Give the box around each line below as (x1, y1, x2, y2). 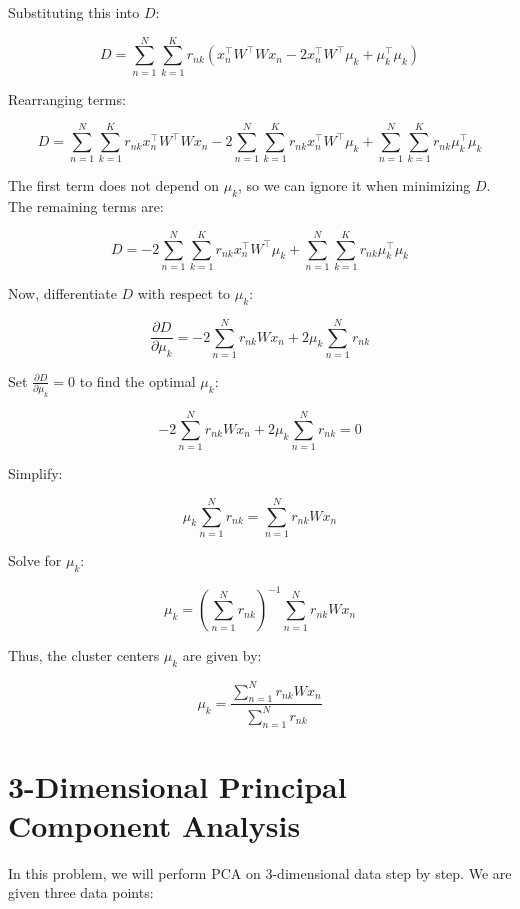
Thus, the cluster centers (8, 645, 160, 666)
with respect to (137, 282, 231, 303)
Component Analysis (8, 804, 301, 845)
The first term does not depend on (8, 175, 220, 196)
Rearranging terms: (8, 88, 126, 109)
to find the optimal (79, 370, 196, 391)
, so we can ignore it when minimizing (238, 175, 471, 196)
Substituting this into (8, 2, 140, 22)
